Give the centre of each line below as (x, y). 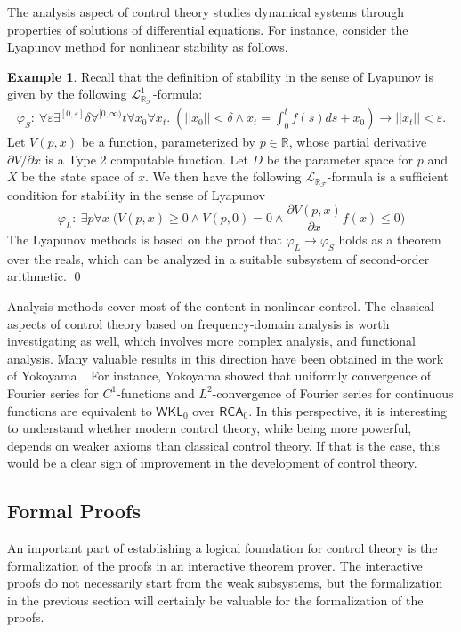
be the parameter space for (340, 159)
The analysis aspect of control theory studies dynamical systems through (206, 12)
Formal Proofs (74, 511)
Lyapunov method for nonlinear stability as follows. (148, 47)
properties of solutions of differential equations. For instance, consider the (208, 29)
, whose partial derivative (358, 142)
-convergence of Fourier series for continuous (333, 392)
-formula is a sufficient (388, 176)
